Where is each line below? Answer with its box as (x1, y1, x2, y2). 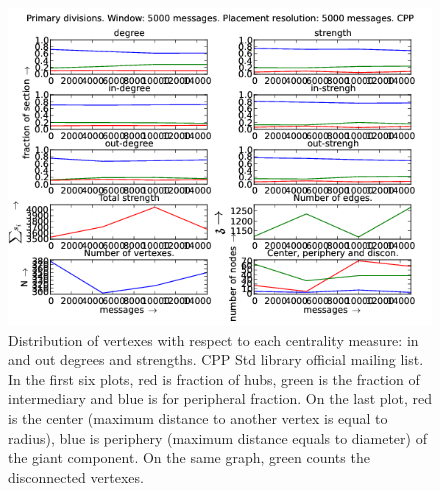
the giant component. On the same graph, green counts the (8, 447, 370, 468)
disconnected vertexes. (8, 466, 144, 487)
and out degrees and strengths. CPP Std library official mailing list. (8, 349, 424, 370)
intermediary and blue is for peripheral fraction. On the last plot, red (8, 388, 432, 409)
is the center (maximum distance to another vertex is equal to (8, 407, 388, 428)
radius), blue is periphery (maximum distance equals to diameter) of (8, 427, 427, 448)
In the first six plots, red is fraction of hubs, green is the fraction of (8, 368, 420, 389)
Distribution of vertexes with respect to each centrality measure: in (8, 329, 419, 350)
